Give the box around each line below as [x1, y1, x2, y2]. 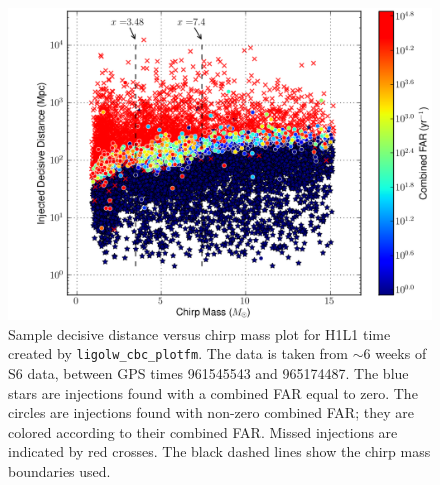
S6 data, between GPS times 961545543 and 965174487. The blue [8, 363, 409, 384]
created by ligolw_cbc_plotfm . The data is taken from [8, 343, 349, 364]
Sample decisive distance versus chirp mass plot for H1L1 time [8, 323, 391, 344]
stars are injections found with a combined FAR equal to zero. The [8, 382, 418, 403]
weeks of [375, 343, 427, 364]
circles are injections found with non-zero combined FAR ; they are [8, 402, 414, 423]
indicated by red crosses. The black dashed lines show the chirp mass [8, 441, 431, 462]
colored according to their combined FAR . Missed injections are [8, 421, 398, 442]
